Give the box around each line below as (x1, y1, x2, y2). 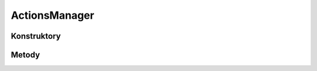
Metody (11, 50, 41, 60)
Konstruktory (11, 31, 61, 41)
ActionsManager (11, 9, 95, 22)
